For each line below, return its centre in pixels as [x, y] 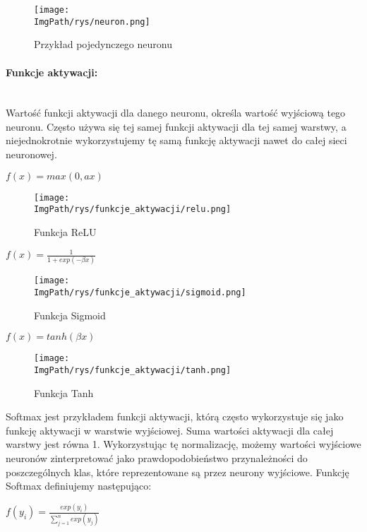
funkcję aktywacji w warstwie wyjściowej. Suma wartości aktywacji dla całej [170, 430]
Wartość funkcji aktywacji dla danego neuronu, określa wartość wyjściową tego [176, 113]
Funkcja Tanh [64, 392]
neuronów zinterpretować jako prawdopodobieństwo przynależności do [157, 458]
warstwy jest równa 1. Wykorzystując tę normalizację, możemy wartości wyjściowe [183, 444]
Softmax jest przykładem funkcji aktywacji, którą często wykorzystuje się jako [175, 416]
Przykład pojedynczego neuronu [103, 44]
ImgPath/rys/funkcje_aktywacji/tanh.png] [133, 370]
